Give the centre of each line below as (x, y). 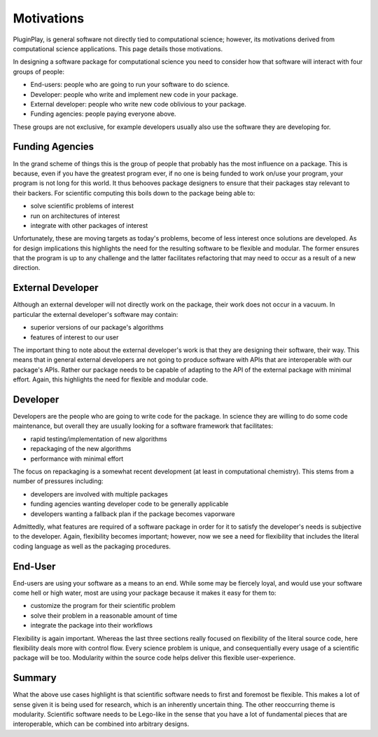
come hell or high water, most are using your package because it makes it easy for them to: (145, 593)
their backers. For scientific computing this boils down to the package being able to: (134, 193)
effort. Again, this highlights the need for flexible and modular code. (110, 379)
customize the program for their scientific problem (103, 606)
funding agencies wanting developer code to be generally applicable (129, 504)
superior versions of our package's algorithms (97, 327)
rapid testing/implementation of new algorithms (99, 439)
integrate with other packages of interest (89, 225)
